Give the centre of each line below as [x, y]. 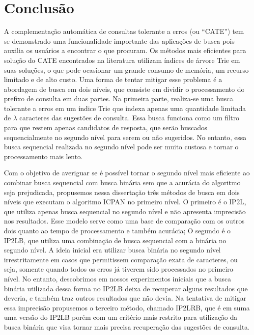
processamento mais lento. [43, 156]
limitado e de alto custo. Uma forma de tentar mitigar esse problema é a [113, 79]
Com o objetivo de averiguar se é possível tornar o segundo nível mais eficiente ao [127, 173]
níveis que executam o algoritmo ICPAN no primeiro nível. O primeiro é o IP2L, [125, 202]
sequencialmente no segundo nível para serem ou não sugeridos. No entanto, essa [125, 137]
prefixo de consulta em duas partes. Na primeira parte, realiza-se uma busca [119, 98]
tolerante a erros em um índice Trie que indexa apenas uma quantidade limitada [125, 108]
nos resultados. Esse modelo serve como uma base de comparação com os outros [124, 221]
